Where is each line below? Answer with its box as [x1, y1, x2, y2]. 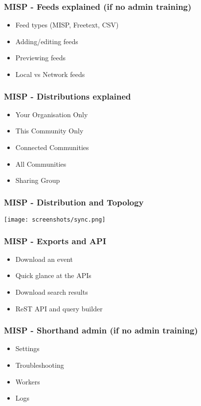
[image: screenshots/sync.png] [4, 216, 106, 223]
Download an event [15, 254, 73, 264]
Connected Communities [15, 142, 89, 152]
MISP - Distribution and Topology [4, 196, 144, 208]
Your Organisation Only [15, 109, 88, 119]
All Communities [15, 158, 67, 169]
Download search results [15, 287, 88, 297]
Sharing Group [15, 175, 60, 185]
